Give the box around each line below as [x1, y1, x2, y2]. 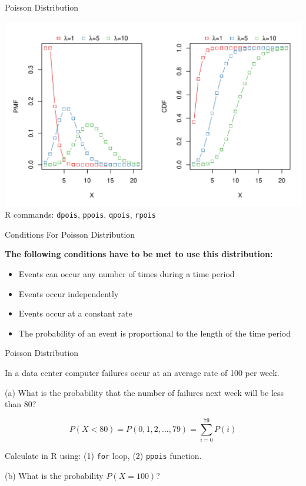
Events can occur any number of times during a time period [18, 268, 235, 280]
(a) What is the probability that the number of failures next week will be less [5, 386, 284, 398]
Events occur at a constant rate [18, 307, 132, 319]
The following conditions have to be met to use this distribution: [5, 248, 273, 260]
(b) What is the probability [5, 469, 104, 481]
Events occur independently [18, 287, 119, 299]
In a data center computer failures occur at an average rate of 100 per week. [5, 367, 280, 379]
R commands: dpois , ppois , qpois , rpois [5, 208, 157, 221]
